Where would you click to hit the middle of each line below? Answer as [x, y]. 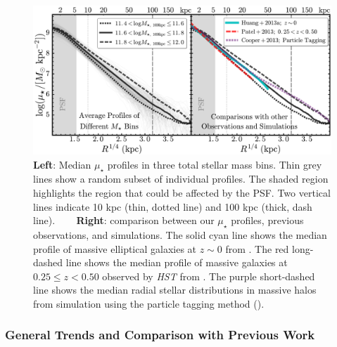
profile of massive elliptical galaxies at [115, 248]
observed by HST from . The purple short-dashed [209, 276]
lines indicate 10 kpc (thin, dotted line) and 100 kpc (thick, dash [173, 206]
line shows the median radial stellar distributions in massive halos [175, 290]
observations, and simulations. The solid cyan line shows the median [180, 234]
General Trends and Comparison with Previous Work [160, 335]
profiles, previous [267, 220]
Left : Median [62, 164]
